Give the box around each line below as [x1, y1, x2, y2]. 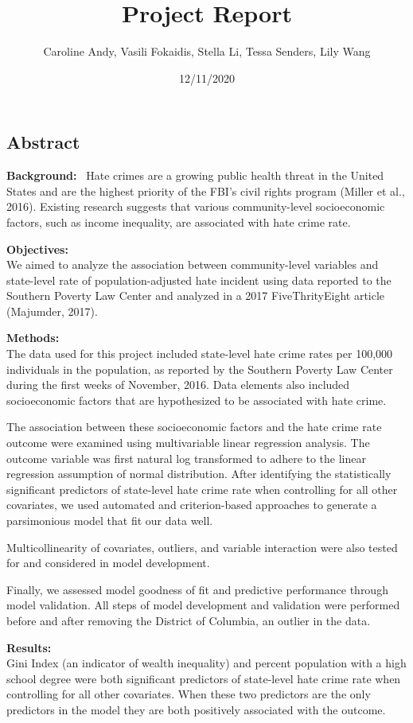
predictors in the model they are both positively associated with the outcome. [6, 701, 386, 717]
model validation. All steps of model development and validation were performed [6, 597, 400, 613]
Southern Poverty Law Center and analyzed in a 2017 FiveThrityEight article [6, 287, 385, 304]
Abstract [6, 130, 80, 154]
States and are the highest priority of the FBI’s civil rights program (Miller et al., [6, 182, 405, 199]
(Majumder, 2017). [6, 302, 98, 319]
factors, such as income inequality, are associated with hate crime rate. [6, 213, 351, 230]
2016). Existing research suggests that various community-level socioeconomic [6, 198, 385, 215]
